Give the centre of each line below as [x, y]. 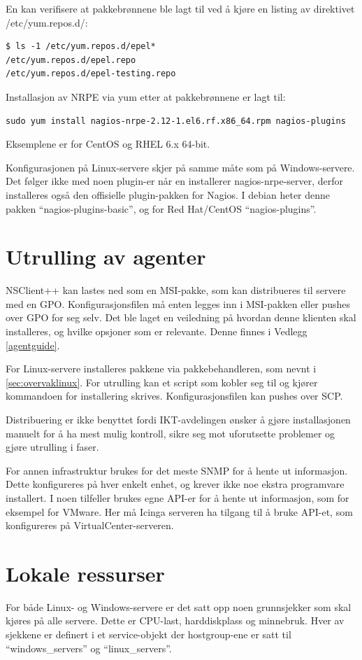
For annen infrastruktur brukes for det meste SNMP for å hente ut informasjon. [177, 470]
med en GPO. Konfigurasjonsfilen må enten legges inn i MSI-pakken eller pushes [178, 303]
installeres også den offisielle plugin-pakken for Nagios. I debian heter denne [168, 194]
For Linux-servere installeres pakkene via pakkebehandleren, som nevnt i [161, 368]
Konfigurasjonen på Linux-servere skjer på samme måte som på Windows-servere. [180, 167]
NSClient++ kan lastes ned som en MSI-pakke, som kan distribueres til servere [176, 290]
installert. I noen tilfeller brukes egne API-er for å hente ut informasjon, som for [178, 497]
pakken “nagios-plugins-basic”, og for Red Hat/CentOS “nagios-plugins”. [161, 208]
